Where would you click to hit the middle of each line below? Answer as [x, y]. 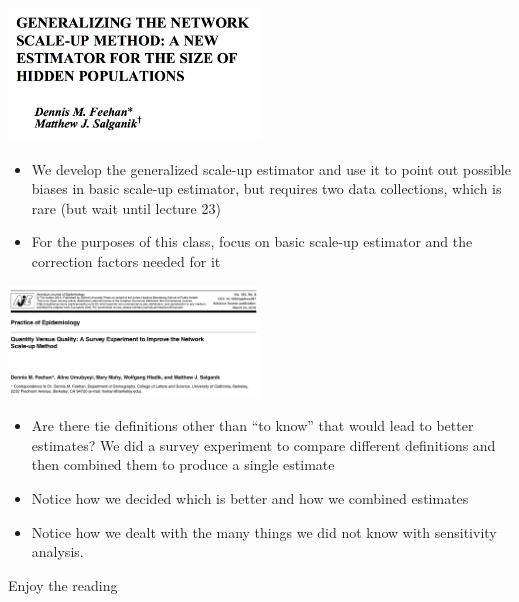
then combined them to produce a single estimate [183, 464]
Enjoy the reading [63, 584]
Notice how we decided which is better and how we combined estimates [250, 497]
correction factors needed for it [126, 261]
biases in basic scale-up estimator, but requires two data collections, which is [266, 188]
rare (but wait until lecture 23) [126, 207]
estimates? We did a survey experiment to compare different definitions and [263, 444]
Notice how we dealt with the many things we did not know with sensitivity [264, 531]
